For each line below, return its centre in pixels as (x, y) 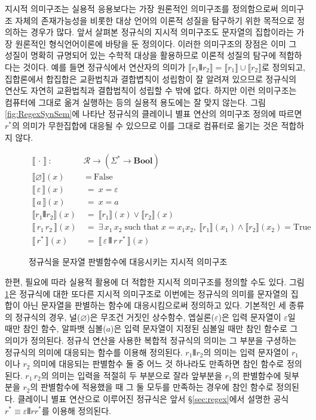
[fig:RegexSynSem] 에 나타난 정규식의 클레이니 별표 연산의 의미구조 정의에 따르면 (154, 114)
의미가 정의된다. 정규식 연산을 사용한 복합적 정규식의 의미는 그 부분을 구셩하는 (151, 340)
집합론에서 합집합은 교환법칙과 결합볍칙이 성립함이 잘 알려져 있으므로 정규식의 (151, 78)
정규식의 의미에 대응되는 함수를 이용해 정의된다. (94, 352)
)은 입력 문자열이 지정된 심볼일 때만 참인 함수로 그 (204, 328)
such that (142, 228)
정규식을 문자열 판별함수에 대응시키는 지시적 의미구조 (128, 262)
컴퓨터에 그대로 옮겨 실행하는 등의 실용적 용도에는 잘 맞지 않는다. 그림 (135, 102)
